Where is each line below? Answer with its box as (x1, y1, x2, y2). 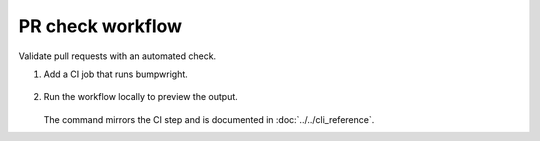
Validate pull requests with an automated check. (18, 50, 217, 62)
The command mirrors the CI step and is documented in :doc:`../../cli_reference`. (43, 113, 375, 125)
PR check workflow (18, 15, 183, 37)
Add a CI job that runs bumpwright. (43, 68, 189, 80)
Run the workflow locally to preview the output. (43, 91, 239, 103)
